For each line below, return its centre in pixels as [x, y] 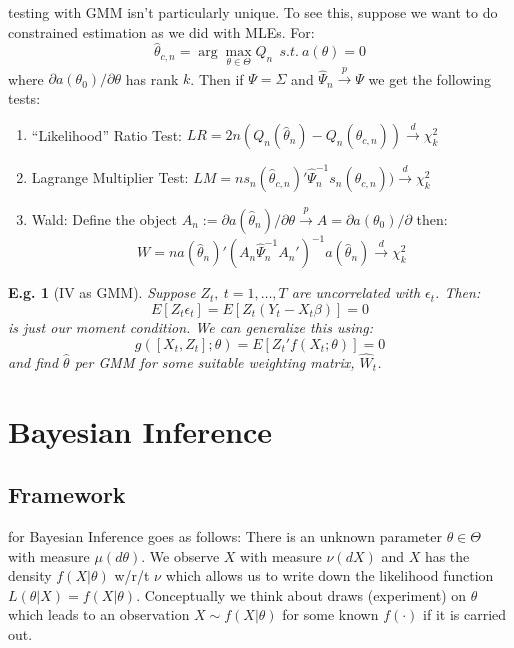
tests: [24, 98]
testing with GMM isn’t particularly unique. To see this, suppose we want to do [253, 12]
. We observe [180, 555]
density [30, 575]
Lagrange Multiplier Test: [110, 177]
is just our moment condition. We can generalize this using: [191, 327]
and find [33, 361]
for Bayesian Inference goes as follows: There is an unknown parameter [225, 536]
